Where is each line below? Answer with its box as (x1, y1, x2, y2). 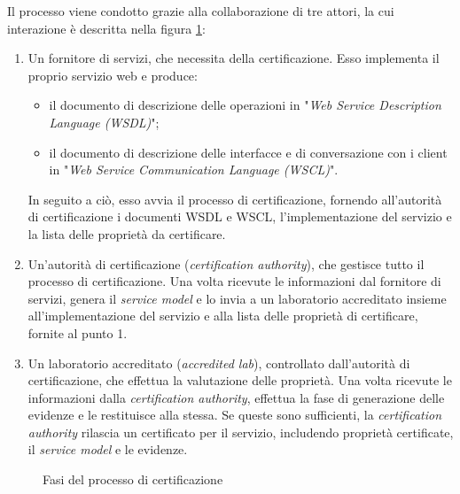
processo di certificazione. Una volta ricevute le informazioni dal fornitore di (27, 272, 441, 290)
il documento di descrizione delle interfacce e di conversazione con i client (49, 143, 448, 161)
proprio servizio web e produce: (27, 66, 198, 84)
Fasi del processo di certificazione (43, 470, 223, 489)
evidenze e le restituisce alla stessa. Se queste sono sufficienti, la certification (27, 405, 442, 424)
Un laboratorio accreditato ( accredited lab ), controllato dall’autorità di (27, 353, 410, 372)
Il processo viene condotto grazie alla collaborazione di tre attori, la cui (7, 2, 394, 19)
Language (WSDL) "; (49, 112, 160, 131)
